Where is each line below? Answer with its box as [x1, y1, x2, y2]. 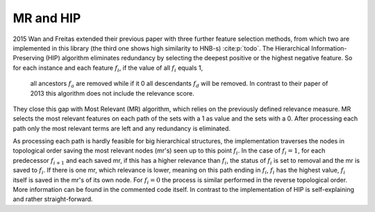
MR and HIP [12, 10, 81, 26]
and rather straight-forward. [12, 195, 93, 204]
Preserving [12, 54, 44, 62]
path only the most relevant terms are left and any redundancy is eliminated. [12, 124, 231, 132]
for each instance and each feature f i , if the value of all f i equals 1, [12, 63, 203, 73]
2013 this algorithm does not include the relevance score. [30, 89, 194, 97]
